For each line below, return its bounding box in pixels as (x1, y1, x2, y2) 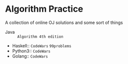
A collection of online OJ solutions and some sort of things (5, 20, 123, 25)
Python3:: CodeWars (12, 48, 51, 54)
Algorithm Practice (5, 3, 84, 15)
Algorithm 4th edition (17, 34, 64, 39)
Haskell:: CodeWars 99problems (12, 43, 72, 48)
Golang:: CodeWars (12, 53, 48, 59)
